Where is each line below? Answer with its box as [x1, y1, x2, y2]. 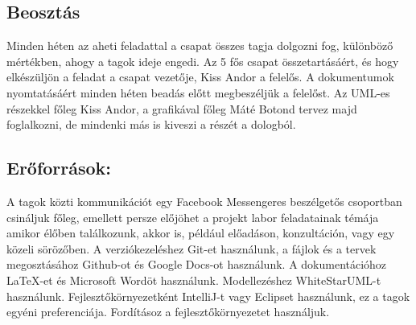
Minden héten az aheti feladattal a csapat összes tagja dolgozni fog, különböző [6, 37, 393, 54]
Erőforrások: [6, 155, 112, 180]
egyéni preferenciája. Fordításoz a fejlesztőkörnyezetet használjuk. [6, 303, 330, 320]
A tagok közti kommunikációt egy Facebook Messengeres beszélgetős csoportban [6, 192, 402, 209]
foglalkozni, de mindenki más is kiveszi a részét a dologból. [6, 116, 296, 133]
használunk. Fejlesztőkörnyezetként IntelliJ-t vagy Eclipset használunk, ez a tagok [6, 287, 410, 304]
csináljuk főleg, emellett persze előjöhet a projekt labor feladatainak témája [6, 208, 379, 225]
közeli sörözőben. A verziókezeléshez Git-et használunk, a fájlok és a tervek [6, 240, 377, 257]
